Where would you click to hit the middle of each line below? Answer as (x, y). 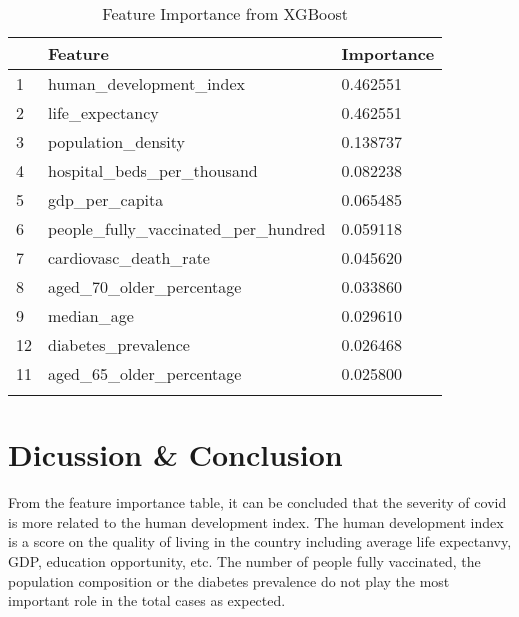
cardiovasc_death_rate (129, 257)
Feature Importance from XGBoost (225, 13)
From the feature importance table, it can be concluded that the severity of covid (257, 502)
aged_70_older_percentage (145, 286)
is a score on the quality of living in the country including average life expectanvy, (260, 541)
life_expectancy (103, 112)
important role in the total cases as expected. (147, 600)
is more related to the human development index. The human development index (256, 521)
